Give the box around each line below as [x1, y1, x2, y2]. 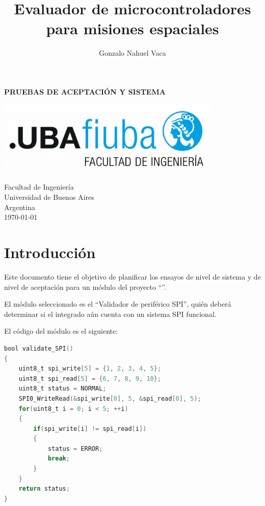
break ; [47, 455, 70, 463]
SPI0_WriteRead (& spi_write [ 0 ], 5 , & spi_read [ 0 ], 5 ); [18, 395, 201, 402]
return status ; [18, 485, 70, 493]
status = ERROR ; [47, 445, 103, 452]
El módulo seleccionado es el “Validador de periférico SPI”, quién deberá [4, 298, 231, 309]
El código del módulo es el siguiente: [4, 326, 118, 336]
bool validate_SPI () [4, 344, 74, 352]
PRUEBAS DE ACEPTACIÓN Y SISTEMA [4, 86, 166, 97]
